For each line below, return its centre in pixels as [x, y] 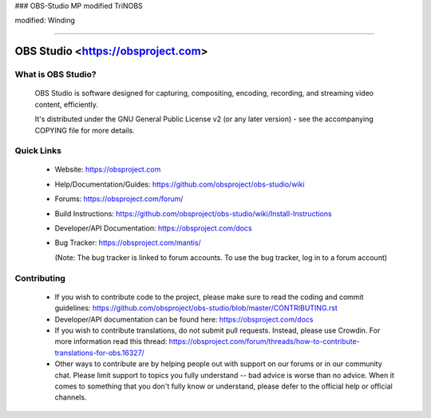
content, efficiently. [67, 104]
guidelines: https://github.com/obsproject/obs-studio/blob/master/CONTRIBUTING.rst [196, 308]
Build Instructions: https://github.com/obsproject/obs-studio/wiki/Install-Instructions [193, 213]
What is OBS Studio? [55, 74]
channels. [71, 397]
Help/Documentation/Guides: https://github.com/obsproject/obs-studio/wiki [180, 184]
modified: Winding [45, 21]
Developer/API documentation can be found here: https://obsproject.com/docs [184, 319]
